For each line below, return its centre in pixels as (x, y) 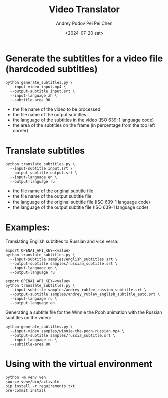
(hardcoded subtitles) (51, 69)
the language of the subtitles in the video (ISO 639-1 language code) (83, 120)
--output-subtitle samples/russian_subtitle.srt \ (64, 263)
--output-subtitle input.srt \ (42, 91)
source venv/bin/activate (32, 382)
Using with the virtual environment (79, 364)
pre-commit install (26, 390)
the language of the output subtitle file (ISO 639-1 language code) (80, 207)
